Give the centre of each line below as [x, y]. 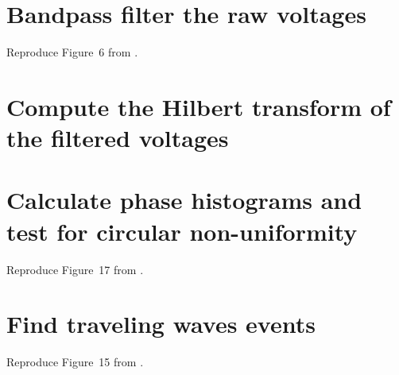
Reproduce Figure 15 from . [75, 362]
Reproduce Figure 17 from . [75, 269]
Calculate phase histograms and [184, 200]
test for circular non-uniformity [182, 231]
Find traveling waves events [161, 324]
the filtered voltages [118, 138]
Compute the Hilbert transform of [199, 106]
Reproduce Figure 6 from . [72, 52]
